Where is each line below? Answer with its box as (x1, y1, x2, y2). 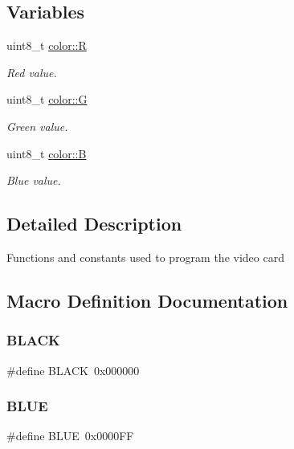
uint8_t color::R (6, 37, 87, 54)
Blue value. (6, 172, 61, 189)
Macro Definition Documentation (6, 288, 288, 312)
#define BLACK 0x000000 (6, 361, 140, 378)
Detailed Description (6, 211, 182, 236)
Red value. (6, 63, 57, 80)
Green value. (6, 117, 68, 134)
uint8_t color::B (6, 145, 87, 161)
